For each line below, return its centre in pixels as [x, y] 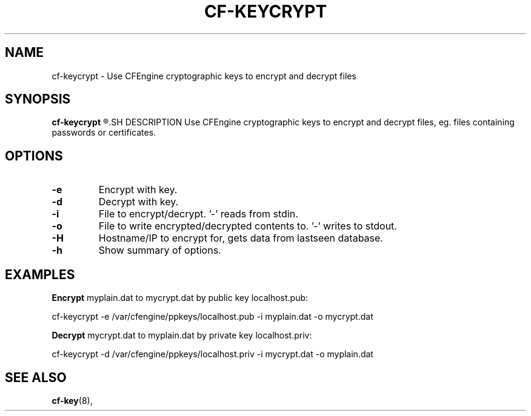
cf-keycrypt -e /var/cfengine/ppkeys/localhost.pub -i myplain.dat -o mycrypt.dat [212, 317]
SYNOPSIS [38, 99]
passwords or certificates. [104, 133]
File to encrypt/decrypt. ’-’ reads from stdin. [198, 214]
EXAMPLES [40, 274]
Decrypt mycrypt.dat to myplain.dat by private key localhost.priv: [182, 335]
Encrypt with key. [138, 190]
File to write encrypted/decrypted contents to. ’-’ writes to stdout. [248, 226]
